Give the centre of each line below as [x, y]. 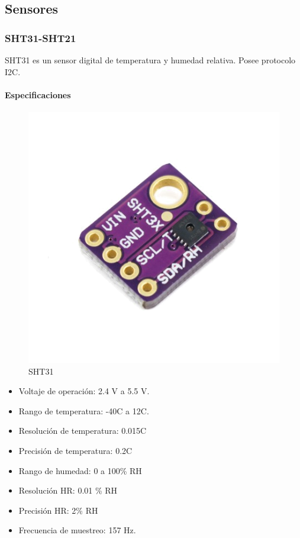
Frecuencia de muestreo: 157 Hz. [77, 530]
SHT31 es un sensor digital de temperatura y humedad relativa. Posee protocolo [150, 60]
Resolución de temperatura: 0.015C [83, 431]
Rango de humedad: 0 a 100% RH [80, 470]
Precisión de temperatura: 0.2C [75, 450]
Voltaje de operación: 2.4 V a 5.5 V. [84, 391]
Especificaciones [38, 94]
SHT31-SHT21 [41, 38]
